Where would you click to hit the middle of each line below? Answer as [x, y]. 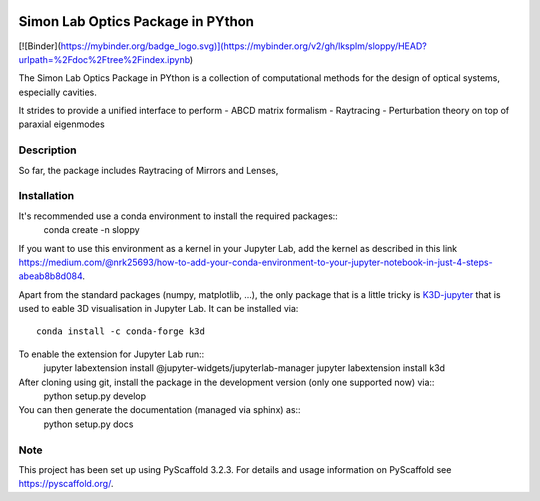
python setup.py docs [88, 424]
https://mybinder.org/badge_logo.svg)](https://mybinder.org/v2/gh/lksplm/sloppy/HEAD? [243, 46]
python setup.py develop [95, 396]
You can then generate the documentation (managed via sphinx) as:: [159, 410]
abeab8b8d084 [50, 276]
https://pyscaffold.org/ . [66, 484]
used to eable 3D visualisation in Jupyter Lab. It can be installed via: [158, 309]
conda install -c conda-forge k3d [120, 331]
